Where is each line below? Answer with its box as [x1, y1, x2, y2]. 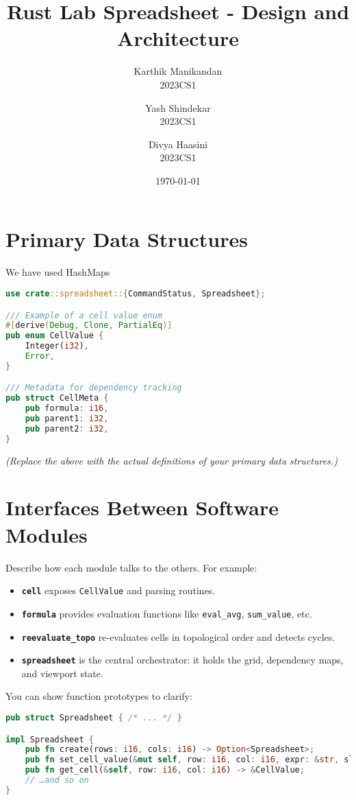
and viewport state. [21, 666, 103, 680]
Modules [5, 520, 88, 548]
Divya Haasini [148, 137, 208, 151]
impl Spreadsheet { [5, 734, 94, 744]
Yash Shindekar [145, 100, 211, 115]
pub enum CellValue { [5, 331, 104, 341]
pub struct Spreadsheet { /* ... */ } [5, 713, 182, 722]
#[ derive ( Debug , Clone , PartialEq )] [5, 320, 173, 331]
